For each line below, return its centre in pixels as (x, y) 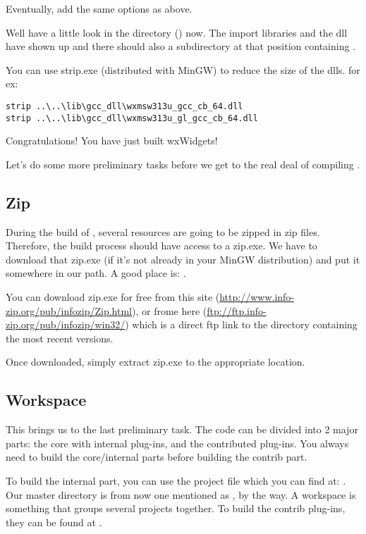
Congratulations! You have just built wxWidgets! (112, 141)
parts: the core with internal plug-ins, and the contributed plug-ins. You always (177, 443)
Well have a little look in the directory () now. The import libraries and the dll (177, 32)
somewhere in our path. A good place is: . (96, 273)
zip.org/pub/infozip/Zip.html (69, 310)
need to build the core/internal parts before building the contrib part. (157, 457)
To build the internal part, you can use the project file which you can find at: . (176, 480)
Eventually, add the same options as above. (99, 8)
